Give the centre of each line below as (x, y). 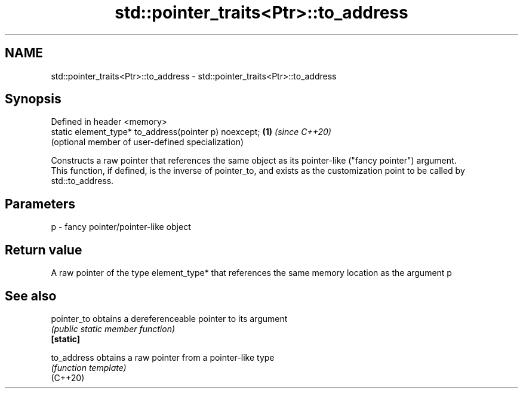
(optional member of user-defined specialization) (147, 142)
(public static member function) (113, 328)
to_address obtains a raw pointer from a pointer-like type (163, 357)
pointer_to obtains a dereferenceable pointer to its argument (169, 318)
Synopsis (33, 99)
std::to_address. (82, 181)
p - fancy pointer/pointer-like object (121, 227)
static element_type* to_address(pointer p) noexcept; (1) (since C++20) (191, 132)
